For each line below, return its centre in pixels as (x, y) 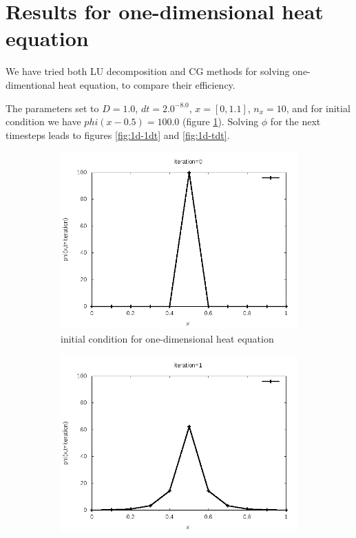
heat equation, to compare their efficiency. (147, 84)
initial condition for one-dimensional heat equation (167, 338)
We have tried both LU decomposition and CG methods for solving (148, 71)
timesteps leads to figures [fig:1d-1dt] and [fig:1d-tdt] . (118, 134)
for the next (295, 121)
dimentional (30, 84)
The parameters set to (52, 108)
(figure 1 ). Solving (221, 121)
